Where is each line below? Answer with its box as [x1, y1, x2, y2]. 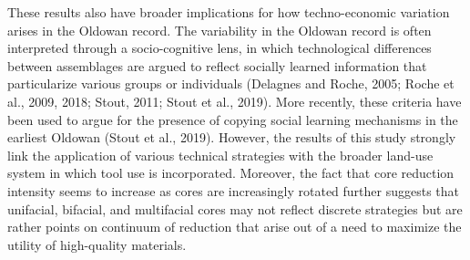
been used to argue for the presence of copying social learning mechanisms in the [7, 109, 458, 129]
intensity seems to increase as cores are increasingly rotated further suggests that [7, 181, 460, 200]
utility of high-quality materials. [7, 234, 187, 254]
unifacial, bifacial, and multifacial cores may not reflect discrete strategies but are [7, 199, 463, 218]
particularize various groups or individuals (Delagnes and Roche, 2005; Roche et [7, 74, 455, 93]
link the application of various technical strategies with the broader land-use [7, 145, 434, 164]
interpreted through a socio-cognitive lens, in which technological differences [7, 38, 432, 57]
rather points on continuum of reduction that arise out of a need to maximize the [7, 217, 462, 236]
